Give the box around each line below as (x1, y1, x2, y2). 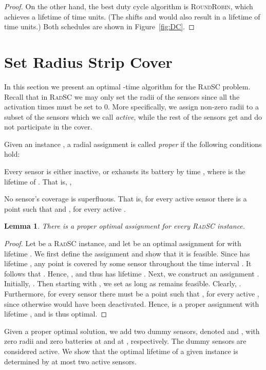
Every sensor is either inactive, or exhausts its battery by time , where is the (4, 166, 245, 177)
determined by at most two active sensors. (4, 356, 137, 366)
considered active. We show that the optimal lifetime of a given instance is (4, 345, 238, 356)
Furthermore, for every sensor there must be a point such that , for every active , (4, 288, 259, 299)
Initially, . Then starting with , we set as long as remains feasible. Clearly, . (4, 278, 241, 289)
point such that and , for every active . (4, 203, 126, 214)
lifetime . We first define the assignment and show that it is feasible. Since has (4, 248, 250, 258)
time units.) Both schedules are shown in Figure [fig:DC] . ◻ (4, 21, 195, 32)
